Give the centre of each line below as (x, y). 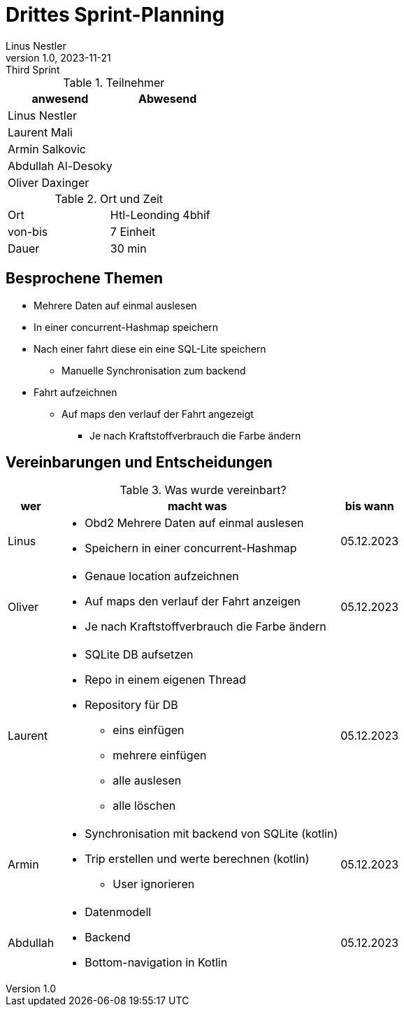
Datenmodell (118, 912)
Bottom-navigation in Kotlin (156, 963)
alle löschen (144, 806)
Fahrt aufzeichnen (75, 392)
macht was (197, 506)
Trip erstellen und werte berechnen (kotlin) (197, 859)
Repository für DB (131, 705)
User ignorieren (154, 884)
